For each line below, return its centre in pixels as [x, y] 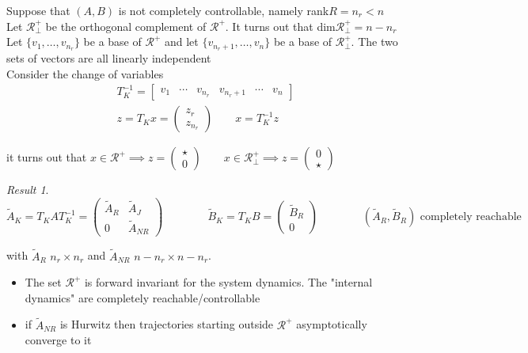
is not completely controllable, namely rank [224, 10]
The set [43, 282]
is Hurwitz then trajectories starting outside [167, 324]
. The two [374, 42]
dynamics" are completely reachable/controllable [142, 297]
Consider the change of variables [85, 73]
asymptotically [332, 324]
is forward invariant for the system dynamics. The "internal [228, 282]
